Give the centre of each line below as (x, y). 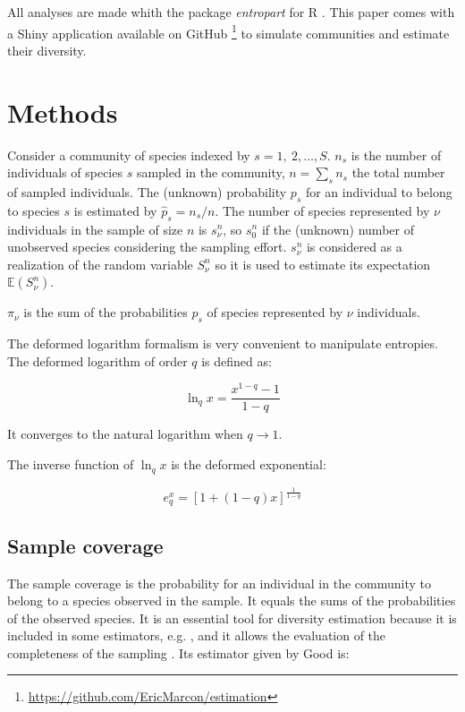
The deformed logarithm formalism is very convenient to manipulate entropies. (223, 343)
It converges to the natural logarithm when (125, 434)
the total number (398, 172)
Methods (63, 112)
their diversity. (47, 50)
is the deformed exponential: (249, 464)
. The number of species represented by (322, 210)
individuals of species (65, 172)
